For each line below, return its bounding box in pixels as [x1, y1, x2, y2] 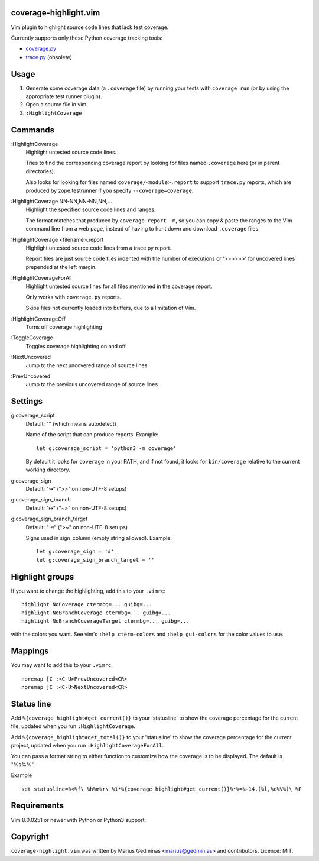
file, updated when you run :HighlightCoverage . [11, 723, 136, 730]
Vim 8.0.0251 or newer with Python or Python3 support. [11, 816, 147, 823]
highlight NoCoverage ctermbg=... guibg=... [21, 601, 153, 608]
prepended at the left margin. [25, 263, 97, 270]
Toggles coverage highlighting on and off [25, 342, 126, 349]
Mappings [11, 646, 50, 656]
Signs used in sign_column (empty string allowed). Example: [25, 535, 172, 542]
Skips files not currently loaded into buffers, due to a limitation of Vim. [25, 305, 196, 312]
